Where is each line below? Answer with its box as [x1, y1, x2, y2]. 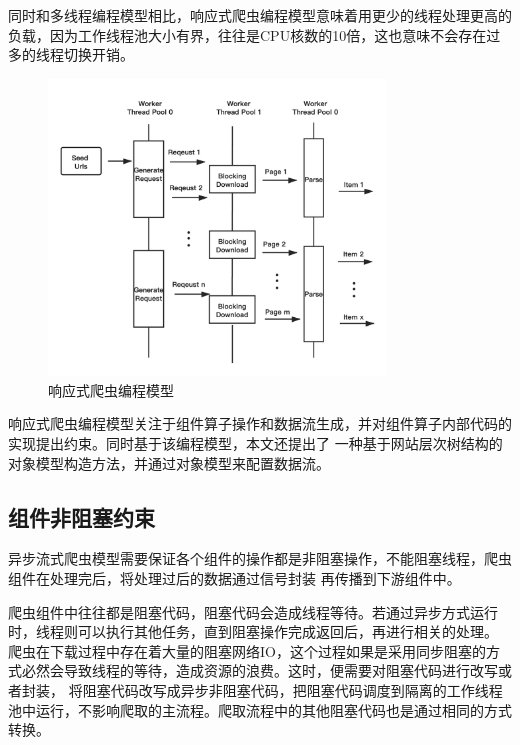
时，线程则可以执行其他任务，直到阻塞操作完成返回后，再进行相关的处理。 [8, 621, 498, 642]
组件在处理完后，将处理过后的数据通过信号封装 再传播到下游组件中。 [8, 567, 461, 588]
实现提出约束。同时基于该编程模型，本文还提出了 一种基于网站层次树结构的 [8, 433, 503, 453]
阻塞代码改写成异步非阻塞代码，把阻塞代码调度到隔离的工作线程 [82, 679, 503, 700]
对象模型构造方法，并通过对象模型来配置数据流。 [8, 452, 330, 473]
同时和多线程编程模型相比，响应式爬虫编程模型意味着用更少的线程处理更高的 [8, 5, 512, 25]
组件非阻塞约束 [8, 501, 155, 532]
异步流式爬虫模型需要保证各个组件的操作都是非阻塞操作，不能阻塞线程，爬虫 [8, 548, 512, 569]
